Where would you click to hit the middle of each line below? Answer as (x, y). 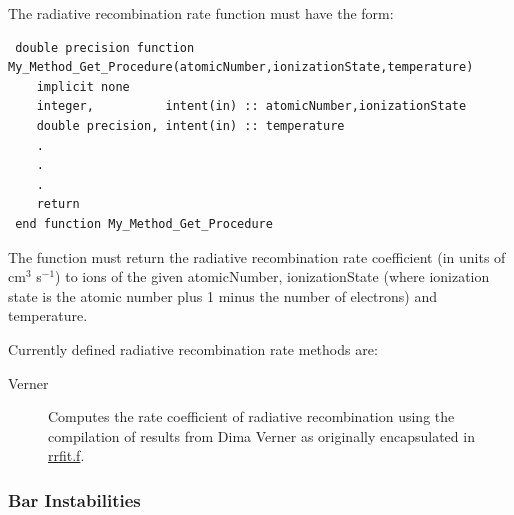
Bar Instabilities (74, 499)
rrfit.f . (66, 455)
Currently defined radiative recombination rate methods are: (193, 348)
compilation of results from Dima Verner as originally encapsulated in (261, 435)
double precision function (105, 47)
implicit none (83, 86)
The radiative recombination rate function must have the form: (201, 13)
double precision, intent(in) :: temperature (190, 125)
